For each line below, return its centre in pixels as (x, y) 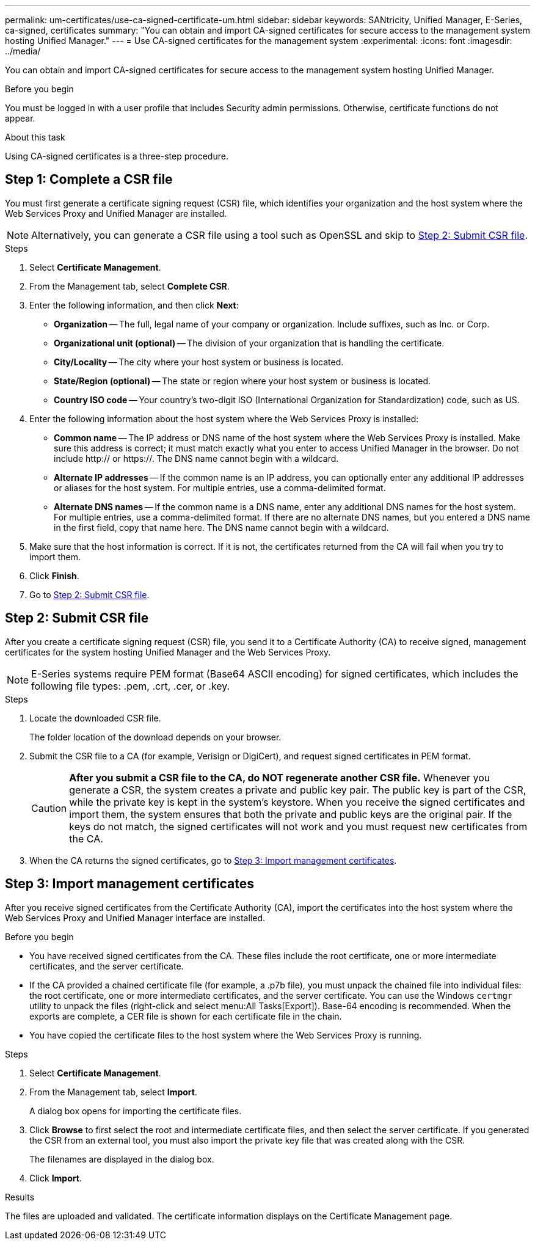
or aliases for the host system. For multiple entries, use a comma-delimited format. (220, 487)
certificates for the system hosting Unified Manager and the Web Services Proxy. (168, 652)
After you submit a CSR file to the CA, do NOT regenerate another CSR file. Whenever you (280, 777)
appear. (20, 118)
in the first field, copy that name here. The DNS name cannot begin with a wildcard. (221, 527)
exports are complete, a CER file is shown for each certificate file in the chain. (186, 1016)
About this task (35, 137)
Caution (49, 808)
